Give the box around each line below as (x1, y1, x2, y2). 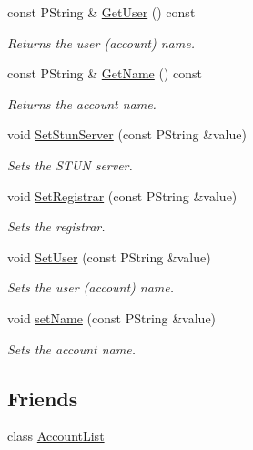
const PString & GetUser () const (7, 3, 196, 21)
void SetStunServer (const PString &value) (7, 125, 247, 144)
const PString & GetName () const (7, 64, 202, 83)
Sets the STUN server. (7, 155, 133, 174)
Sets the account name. (7, 339, 136, 358)
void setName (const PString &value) (7, 308, 217, 327)
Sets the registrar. (7, 217, 106, 236)
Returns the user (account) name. (7, 33, 195, 52)
